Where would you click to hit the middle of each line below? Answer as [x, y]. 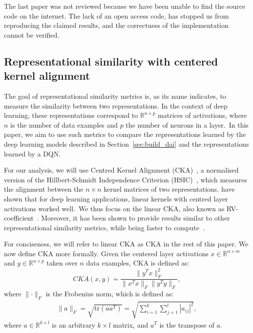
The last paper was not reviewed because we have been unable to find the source [125, 6]
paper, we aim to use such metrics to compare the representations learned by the [125, 134]
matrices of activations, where [202, 115]
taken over [62, 263]
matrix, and [131, 324]
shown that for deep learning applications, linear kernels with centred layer [116, 198]
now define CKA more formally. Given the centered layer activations [106, 253]
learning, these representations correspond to [71, 115]
